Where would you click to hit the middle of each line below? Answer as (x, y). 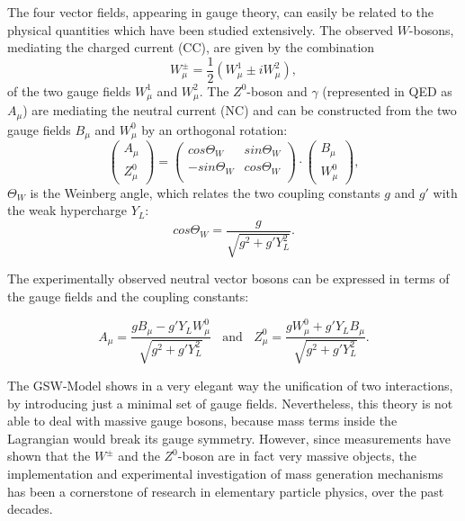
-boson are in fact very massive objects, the (297, 456)
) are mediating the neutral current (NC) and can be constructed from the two (240, 110)
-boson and (277, 90)
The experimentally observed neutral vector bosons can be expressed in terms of (228, 278)
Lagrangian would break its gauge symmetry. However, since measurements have (229, 438)
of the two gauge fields (69, 90)
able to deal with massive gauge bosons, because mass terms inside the (202, 421)
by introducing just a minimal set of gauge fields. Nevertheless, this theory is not (230, 403)
